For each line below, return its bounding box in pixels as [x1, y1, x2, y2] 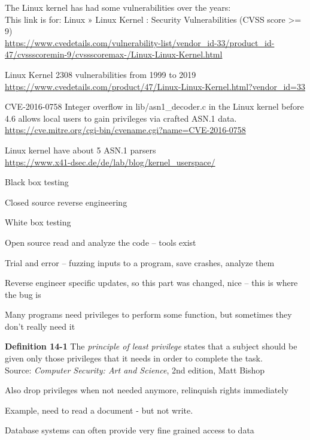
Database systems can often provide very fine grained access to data [5, 424, 254, 436]
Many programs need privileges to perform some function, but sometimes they [5, 308, 292, 321]
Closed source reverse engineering [5, 195, 127, 208]
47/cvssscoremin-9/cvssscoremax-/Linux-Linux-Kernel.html [5, 48, 223, 61]
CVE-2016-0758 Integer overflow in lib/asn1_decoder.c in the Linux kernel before [5, 100, 304, 113]
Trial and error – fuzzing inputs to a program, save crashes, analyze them [5, 256, 275, 269]
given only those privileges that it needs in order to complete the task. [5, 352, 263, 364]
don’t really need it [5, 320, 75, 332]
